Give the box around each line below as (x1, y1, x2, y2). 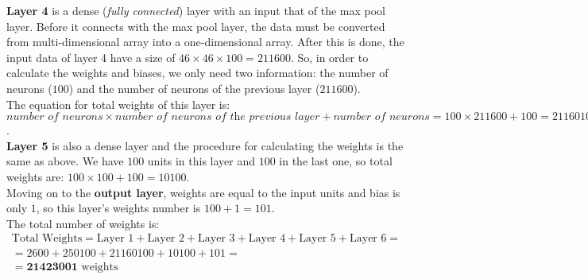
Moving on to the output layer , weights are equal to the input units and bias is (6, 184, 400, 200)
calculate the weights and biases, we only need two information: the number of (6, 64, 389, 81)
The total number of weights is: (6, 215, 160, 231)
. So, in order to (290, 48, 369, 65)
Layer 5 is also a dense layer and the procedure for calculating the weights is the (6, 137, 404, 153)
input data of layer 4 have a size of (6, 48, 176, 65)
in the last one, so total (279, 153, 393, 169)
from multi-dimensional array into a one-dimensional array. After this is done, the (6, 33, 404, 50)
